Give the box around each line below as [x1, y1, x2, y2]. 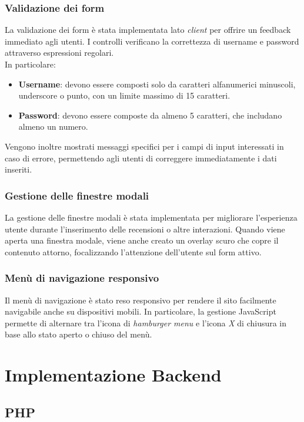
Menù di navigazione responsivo [5, 271, 159, 285]
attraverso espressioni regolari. [5, 46, 114, 59]
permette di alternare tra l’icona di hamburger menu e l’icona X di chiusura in [5, 316, 287, 329]
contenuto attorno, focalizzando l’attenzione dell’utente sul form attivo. [5, 245, 262, 258]
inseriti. [5, 163, 32, 175]
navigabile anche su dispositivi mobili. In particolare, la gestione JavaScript [5, 305, 276, 318]
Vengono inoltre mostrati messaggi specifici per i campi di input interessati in [5, 140, 284, 152]
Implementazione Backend [5, 363, 222, 387]
